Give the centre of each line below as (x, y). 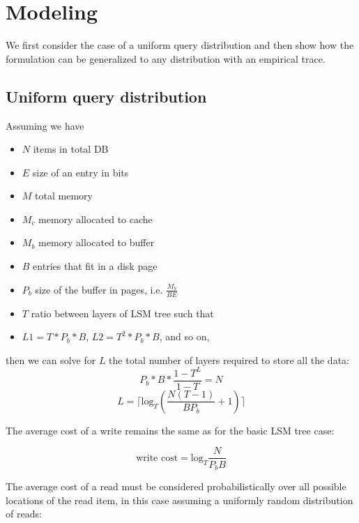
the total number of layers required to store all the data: (229, 359)
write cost (157, 458)
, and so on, (184, 336)
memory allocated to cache (96, 219)
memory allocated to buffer (97, 242)
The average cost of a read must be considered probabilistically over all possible (176, 486)
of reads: (24, 514)
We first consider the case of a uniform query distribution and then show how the (180, 45)
